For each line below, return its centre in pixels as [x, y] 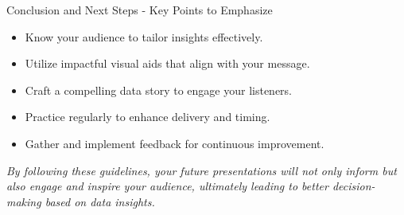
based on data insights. [100, 201]
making [24, 201]
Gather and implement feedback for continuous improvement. [175, 143]
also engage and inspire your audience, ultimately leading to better [167, 186]
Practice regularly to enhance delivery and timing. [148, 117]
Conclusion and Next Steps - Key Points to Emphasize [140, 10]
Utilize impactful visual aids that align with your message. [167, 63]
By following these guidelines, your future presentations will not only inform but [202, 170]
